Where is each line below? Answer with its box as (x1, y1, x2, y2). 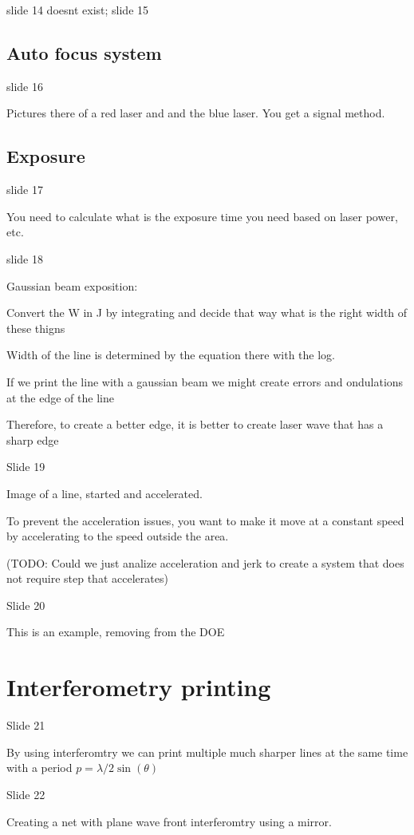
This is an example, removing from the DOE (6, 623, 225, 640)
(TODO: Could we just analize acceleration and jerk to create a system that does (6, 554, 404, 571)
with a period (6, 759, 73, 776)
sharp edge (6, 431, 59, 448)
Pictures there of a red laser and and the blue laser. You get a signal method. (6, 105, 385, 121)
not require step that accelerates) (6, 570, 168, 587)
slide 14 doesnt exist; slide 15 (6, 2, 149, 18)
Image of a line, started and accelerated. (6, 485, 203, 501)
